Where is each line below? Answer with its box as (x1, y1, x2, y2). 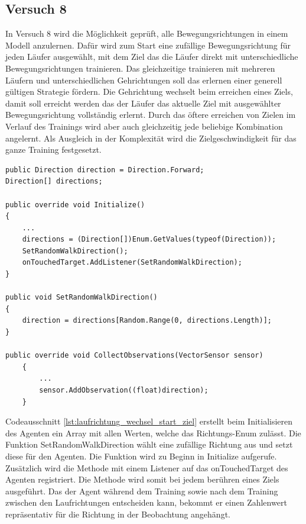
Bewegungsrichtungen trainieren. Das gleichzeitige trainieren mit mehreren (5, 62, 275, 74)
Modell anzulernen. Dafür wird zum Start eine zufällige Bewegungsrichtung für (5, 38, 291, 51)
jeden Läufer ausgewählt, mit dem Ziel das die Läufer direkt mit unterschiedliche (5, 50, 298, 63)
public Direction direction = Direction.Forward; (5, 165, 204, 174)
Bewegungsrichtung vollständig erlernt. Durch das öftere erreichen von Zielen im (5, 108, 296, 121)
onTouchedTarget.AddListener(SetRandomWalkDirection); (22, 258, 242, 267)
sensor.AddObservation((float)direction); (39, 386, 209, 395)
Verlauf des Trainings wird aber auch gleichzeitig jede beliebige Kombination (5, 120, 283, 132)
